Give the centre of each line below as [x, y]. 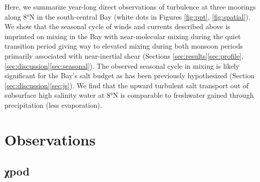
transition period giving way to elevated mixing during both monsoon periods [124, 46]
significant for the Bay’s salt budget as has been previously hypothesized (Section [129, 75]
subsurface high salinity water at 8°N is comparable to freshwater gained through [129, 95]
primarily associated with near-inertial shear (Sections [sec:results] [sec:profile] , [124, 55]
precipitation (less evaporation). [53, 105]
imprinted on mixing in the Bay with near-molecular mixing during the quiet [123, 36]
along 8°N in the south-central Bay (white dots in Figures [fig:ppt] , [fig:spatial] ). [127, 16]
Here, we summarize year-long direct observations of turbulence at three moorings [130, 7]
